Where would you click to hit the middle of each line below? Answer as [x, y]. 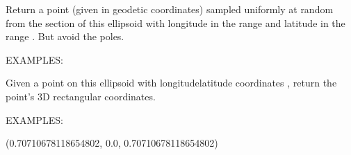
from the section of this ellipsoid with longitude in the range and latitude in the [175, 22]
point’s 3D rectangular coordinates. [81, 96]
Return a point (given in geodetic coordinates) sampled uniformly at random [170, 9]
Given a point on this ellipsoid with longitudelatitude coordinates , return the [171, 83]
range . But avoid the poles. [65, 36]
